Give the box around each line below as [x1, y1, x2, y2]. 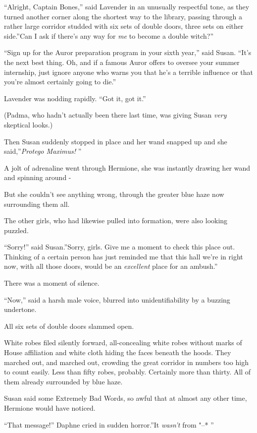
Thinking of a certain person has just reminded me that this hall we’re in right [4, 251, 243, 261]
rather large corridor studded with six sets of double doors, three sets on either [4, 21, 244, 31]
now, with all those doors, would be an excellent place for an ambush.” [4, 261, 218, 271]
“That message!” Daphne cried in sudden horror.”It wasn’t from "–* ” [4, 419, 214, 430]
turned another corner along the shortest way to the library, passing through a [4, 11, 242, 21]
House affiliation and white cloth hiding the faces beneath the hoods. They [4, 347, 231, 358]
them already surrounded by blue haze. [4, 376, 123, 386]
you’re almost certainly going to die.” [4, 76, 116, 87]
